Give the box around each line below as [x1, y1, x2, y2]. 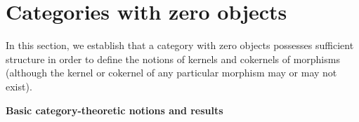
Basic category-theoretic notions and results [6, 102, 223, 117]
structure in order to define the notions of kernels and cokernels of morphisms [6, 51, 340, 66]
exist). [6, 79, 32, 93]
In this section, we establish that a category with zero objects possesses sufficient [6, 38, 354, 53]
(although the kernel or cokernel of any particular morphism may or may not [6, 65, 337, 80]
